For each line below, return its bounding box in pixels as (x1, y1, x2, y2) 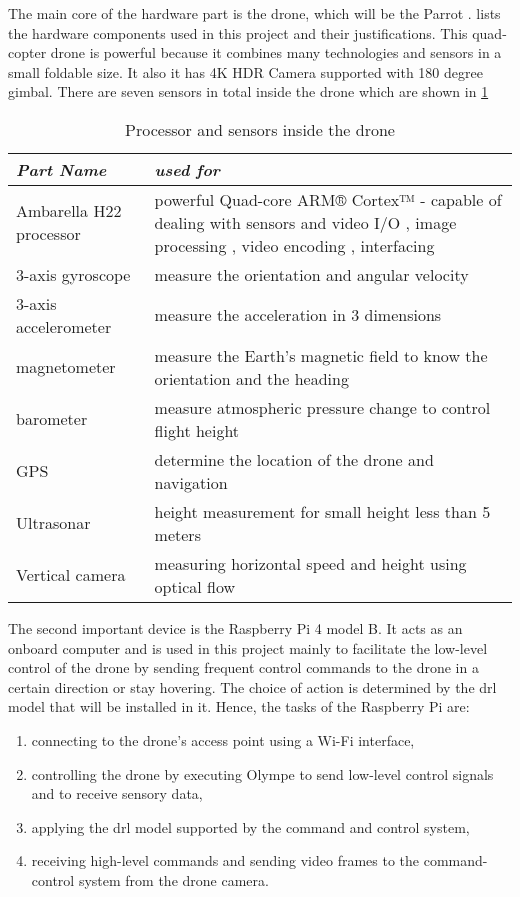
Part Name (16, 157, 107, 181)
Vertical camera (16, 563, 126, 587)
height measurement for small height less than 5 (154, 499, 491, 523)
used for (154, 157, 220, 181)
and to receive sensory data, (31, 783, 203, 804)
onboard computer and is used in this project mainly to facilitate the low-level (8, 637, 488, 658)
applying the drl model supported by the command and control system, (31, 816, 470, 837)
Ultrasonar (16, 511, 91, 535)
